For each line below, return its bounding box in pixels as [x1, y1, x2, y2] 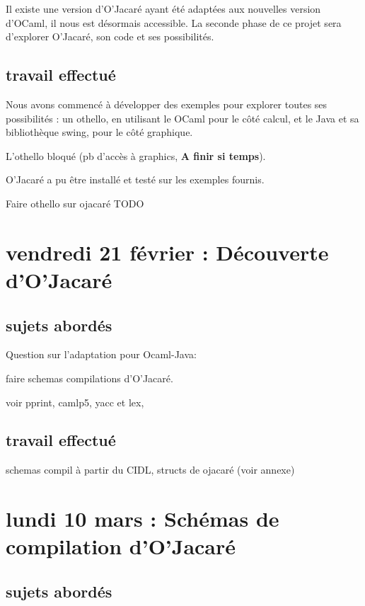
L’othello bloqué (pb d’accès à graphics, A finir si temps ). [6, 148, 266, 163]
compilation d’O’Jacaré [6, 532, 236, 561]
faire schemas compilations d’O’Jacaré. [6, 370, 173, 385]
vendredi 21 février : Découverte [6, 237, 329, 266]
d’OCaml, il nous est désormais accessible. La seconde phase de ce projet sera [6, 15, 342, 30]
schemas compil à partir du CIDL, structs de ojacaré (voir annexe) [6, 462, 295, 477]
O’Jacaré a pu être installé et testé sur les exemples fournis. [6, 172, 265, 187]
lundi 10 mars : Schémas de [6, 504, 279, 533]
